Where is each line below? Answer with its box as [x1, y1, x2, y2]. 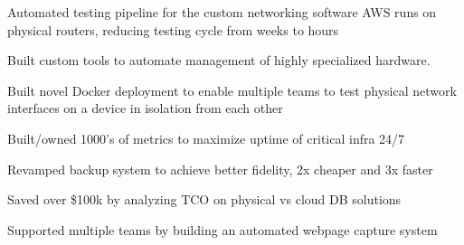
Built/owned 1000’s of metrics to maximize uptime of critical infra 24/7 [7, 128, 405, 147]
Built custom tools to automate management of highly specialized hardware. [7, 51, 431, 70]
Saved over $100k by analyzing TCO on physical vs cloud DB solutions [7, 190, 402, 209]
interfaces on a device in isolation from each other [7, 99, 283, 118]
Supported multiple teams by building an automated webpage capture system [7, 220, 438, 239]
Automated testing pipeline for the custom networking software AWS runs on [7, 3, 437, 21]
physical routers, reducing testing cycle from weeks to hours [7, 20, 339, 39]
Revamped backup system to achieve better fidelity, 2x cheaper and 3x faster [7, 159, 433, 178]
